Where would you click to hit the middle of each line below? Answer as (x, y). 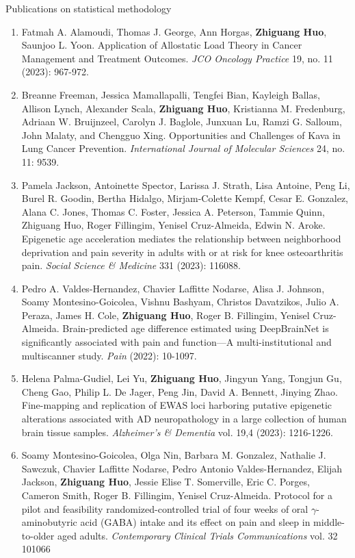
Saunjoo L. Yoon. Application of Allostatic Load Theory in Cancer (162, 45)
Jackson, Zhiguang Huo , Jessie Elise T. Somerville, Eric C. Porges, (166, 482)
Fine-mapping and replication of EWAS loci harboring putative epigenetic (177, 405)
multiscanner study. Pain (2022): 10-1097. (109, 355)
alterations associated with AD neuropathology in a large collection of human (184, 419)
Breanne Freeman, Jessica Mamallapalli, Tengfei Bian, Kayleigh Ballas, (171, 94)
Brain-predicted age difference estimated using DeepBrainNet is (196, 328)
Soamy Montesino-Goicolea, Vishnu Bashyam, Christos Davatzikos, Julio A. (180, 302)
